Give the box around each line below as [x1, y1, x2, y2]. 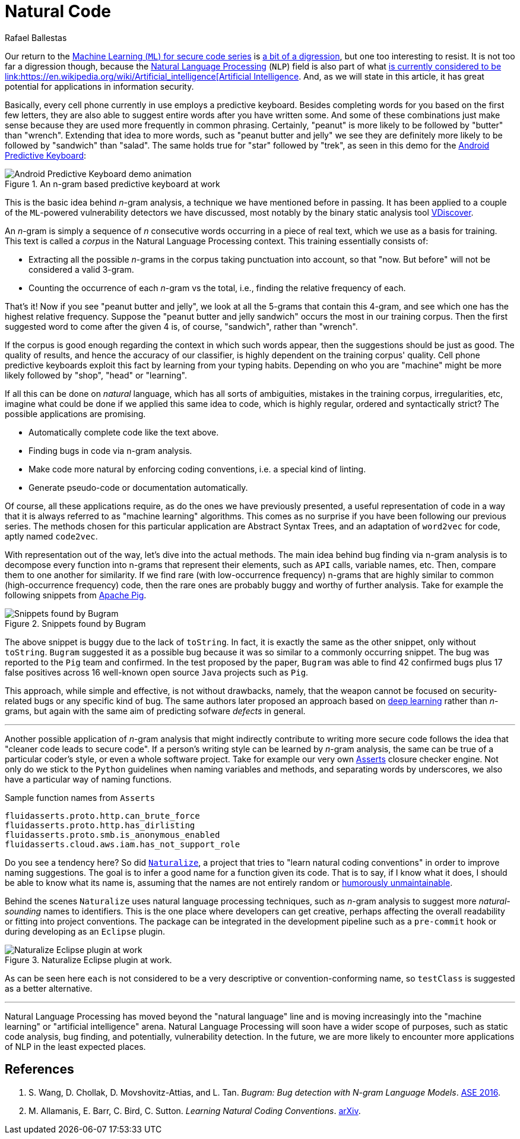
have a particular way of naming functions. [5, 774, 172, 784]
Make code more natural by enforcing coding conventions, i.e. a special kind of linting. [28, 463, 366, 474]
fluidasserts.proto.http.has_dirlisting [5, 820, 195, 830]
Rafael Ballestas [5, 32, 67, 43]
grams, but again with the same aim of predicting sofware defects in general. [5, 705, 306, 716]
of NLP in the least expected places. [5, 1041, 146, 1052]
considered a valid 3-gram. [28, 264, 134, 275]
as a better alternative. [5, 983, 93, 993]
